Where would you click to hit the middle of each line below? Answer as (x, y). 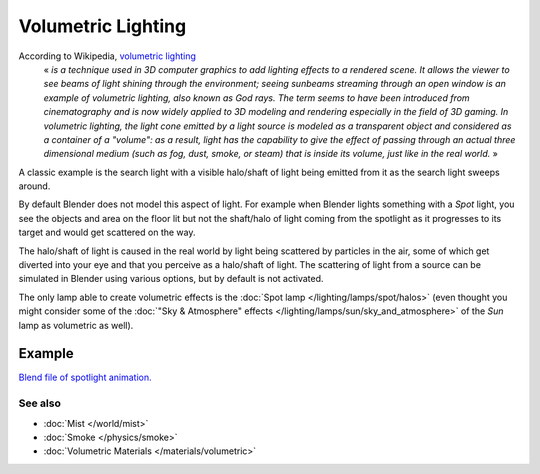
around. (34, 186)
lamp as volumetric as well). (76, 325)
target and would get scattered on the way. (107, 232)
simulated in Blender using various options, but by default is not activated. (171, 279)
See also (40, 403)
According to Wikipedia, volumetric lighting (107, 56)
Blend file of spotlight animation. (85, 377)
